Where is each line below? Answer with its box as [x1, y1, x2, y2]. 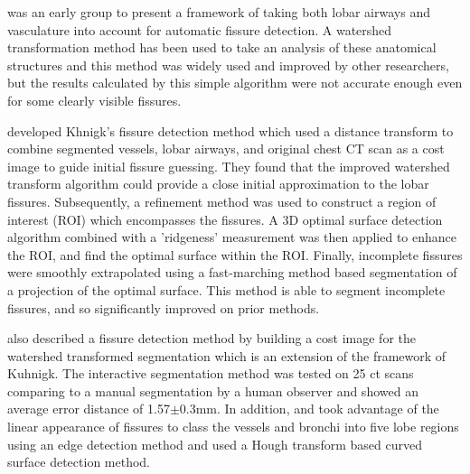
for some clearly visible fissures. [7, 90, 182, 109]
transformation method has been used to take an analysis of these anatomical [7, 38, 437, 57]
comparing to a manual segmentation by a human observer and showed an [7, 381, 418, 400]
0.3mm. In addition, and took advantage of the [179, 399, 439, 418]
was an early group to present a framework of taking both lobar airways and [7, 3, 430, 21]
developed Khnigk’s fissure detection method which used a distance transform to [7, 121, 454, 140]
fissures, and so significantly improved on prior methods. [7, 298, 320, 317]
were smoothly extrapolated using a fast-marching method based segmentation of [7, 263, 457, 282]
